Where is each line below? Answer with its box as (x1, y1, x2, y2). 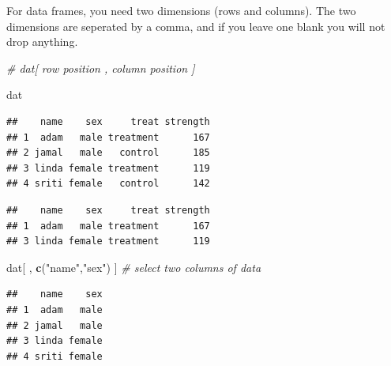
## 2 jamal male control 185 (6, 147, 210, 159)
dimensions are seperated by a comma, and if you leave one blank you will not (6, 17, 385, 34)
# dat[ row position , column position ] (6, 59, 195, 76)
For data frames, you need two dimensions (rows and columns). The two (6, 2, 356, 18)
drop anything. (6, 33, 78, 50)
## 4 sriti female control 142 (6, 178, 210, 190)
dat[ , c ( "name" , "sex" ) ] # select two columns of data (6, 258, 261, 275)
